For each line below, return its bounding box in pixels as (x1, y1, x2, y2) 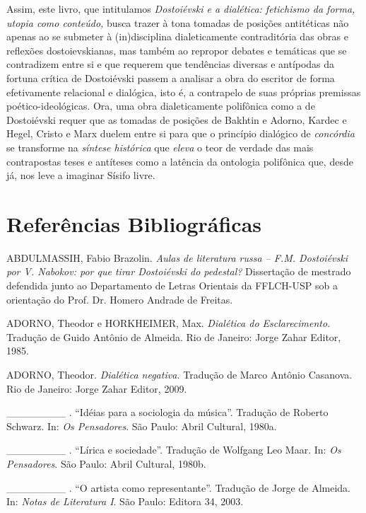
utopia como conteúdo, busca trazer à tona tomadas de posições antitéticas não (6, 15, 349, 30)
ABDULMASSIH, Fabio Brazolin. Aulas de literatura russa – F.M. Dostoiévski (6, 250, 348, 265)
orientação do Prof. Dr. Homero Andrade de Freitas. (6, 292, 233, 306)
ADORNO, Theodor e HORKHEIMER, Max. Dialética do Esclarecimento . (6, 316, 331, 330)
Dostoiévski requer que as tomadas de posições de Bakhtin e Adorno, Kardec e (6, 112, 347, 127)
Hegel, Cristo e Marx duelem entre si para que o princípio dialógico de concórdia (6, 126, 355, 141)
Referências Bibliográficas (6, 209, 262, 238)
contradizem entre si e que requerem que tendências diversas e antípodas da (6, 57, 335, 71)
